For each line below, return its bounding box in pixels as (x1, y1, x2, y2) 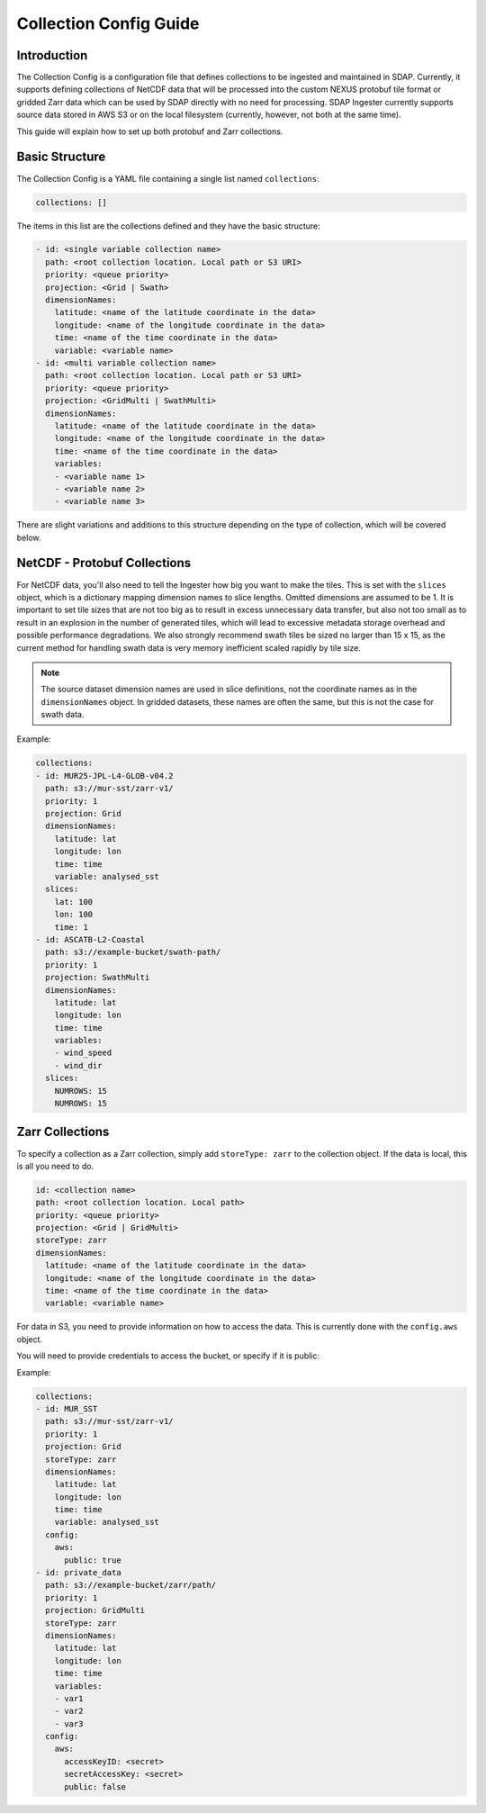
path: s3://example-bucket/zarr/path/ (45, 1580, 216, 1591)
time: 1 (54, 922, 89, 932)
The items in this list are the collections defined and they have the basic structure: (16, 221, 321, 231)
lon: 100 (54, 909, 94, 920)
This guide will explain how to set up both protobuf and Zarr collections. (16, 126, 283, 137)
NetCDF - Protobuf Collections (16, 555, 192, 571)
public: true (64, 1555, 121, 1565)
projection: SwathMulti (45, 972, 150, 983)
